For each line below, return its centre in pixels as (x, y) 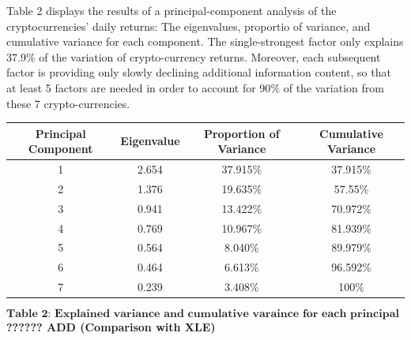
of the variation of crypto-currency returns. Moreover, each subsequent (210, 56)
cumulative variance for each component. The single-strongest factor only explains (205, 41)
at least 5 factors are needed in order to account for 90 (139, 87)
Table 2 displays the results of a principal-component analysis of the (172, 10)
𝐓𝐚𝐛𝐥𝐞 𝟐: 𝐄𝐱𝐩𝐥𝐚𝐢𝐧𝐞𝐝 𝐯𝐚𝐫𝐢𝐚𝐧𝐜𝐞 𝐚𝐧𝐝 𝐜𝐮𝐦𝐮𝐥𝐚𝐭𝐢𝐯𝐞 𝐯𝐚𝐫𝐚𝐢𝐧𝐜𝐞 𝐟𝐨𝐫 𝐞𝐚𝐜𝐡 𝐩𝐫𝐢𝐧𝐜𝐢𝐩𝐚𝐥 (203, 314)
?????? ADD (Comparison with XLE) (111, 327)
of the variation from (334, 87)
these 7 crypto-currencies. (68, 103)
